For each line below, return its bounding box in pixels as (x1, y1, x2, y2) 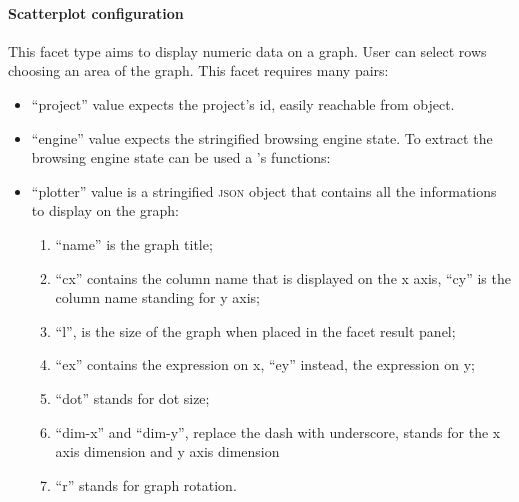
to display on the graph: (31, 200, 179, 221)
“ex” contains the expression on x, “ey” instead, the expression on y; (55, 354, 475, 375)
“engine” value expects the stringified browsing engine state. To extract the (31, 127, 493, 148)
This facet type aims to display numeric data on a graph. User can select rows (8, 40, 487, 61)
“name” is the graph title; (55, 233, 213, 254)
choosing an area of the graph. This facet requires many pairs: (8, 60, 389, 81)
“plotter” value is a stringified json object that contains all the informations (31, 180, 497, 201)
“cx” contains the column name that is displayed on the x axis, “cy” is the (55, 267, 511, 288)
